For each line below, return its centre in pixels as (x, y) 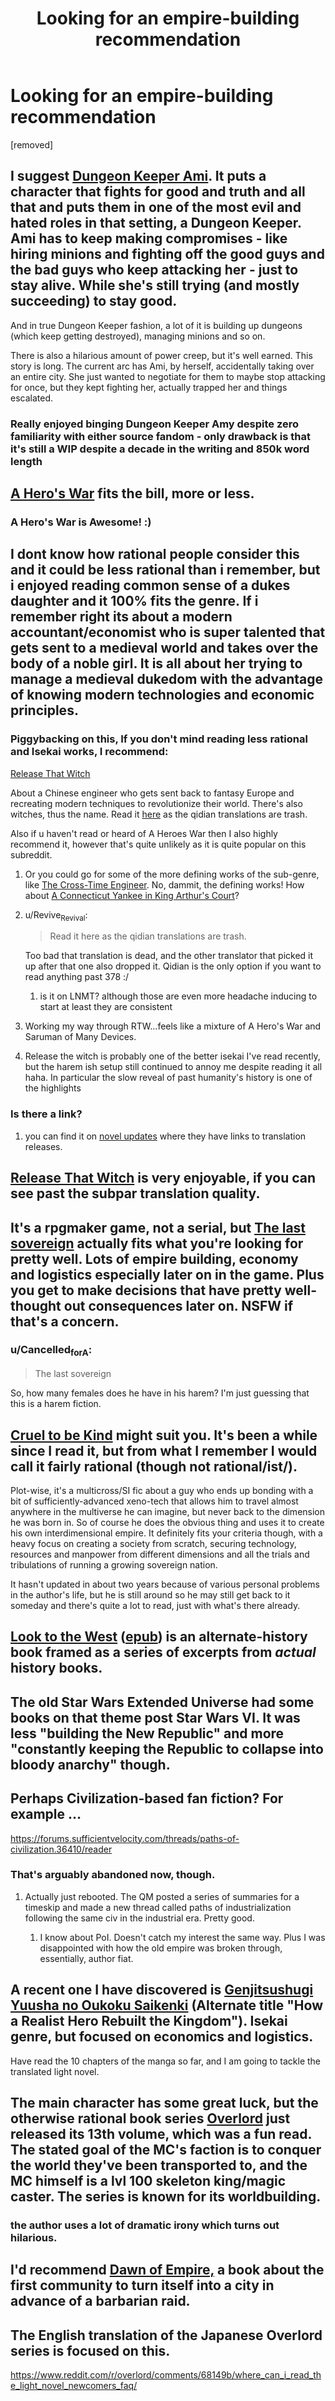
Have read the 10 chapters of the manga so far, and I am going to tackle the (166, 2061)
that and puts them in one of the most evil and (156, 207)
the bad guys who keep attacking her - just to (154, 270)
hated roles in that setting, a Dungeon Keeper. (156, 223)
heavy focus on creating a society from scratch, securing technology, (153, 1543)
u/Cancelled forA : (51, 1351)
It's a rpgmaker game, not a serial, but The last (158, 1227)
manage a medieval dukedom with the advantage (166, 679)
